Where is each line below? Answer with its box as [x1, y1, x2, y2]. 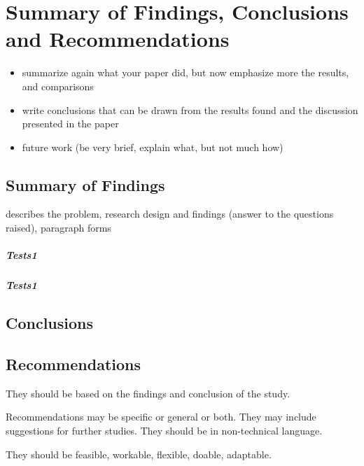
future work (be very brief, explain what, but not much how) [22, 139, 283, 154]
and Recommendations [6, 24, 230, 53]
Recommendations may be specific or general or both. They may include [6, 409, 316, 424]
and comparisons [22, 78, 94, 93]
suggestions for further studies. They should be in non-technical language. [6, 423, 323, 437]
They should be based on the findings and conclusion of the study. [6, 386, 290, 400]
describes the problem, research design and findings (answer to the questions [6, 206, 334, 221]
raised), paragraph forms [6, 220, 111, 235]
